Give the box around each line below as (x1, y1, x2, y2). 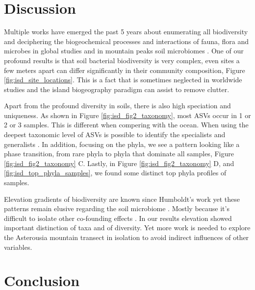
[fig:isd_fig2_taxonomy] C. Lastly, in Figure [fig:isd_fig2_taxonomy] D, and (4, 158, 234, 168)
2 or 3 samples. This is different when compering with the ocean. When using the (4, 120, 249, 130)
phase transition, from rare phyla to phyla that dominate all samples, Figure (4, 148, 234, 159)
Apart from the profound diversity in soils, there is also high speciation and (4, 100, 231, 111)
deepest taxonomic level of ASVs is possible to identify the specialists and (4, 129, 226, 140)
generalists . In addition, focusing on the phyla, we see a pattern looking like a (4, 139, 240, 149)
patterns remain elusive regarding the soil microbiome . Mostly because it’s (4, 203, 229, 214)
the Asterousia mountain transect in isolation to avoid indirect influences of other (4, 232, 249, 242)
